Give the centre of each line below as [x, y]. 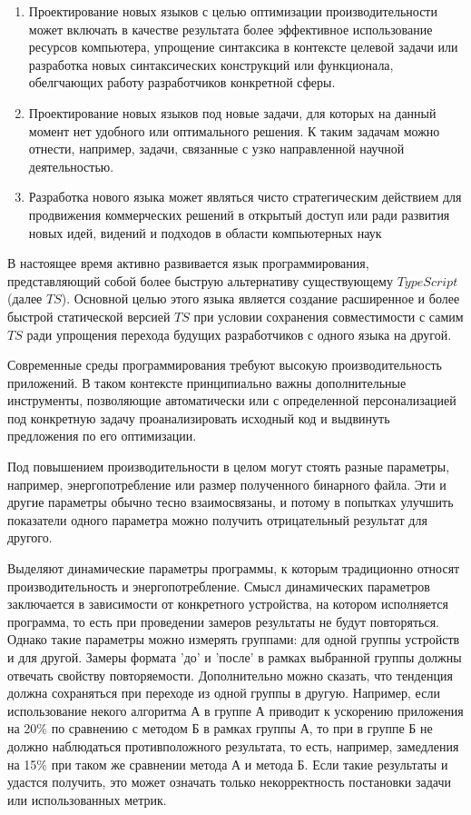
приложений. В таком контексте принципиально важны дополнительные [207, 382]
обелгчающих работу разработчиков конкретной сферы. [182, 82]
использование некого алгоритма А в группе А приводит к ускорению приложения [235, 710]
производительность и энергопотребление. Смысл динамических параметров [219, 586]
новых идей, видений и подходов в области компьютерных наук [205, 232]
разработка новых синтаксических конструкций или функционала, [211, 64]
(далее [25, 298]
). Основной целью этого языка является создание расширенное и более [260, 298]
